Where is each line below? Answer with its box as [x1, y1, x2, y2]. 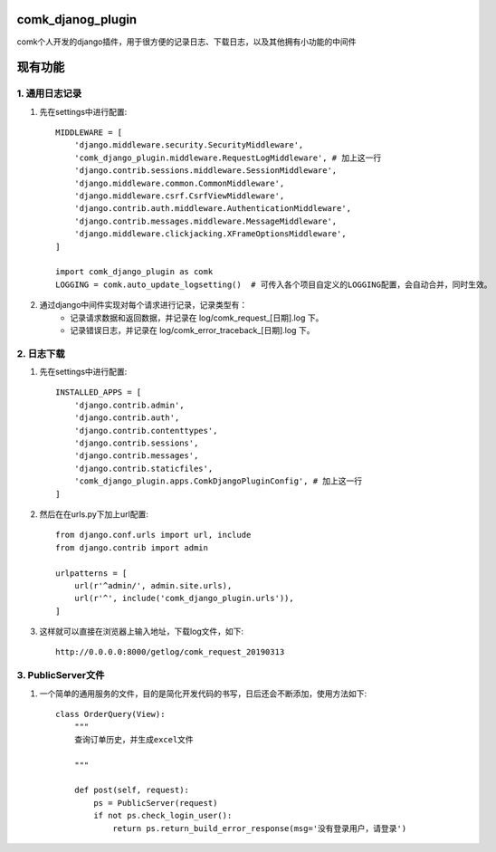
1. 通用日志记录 [16, 87, 82, 100]
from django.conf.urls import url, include [55, 530, 252, 541]
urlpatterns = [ [55, 568, 128, 579]
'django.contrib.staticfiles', [73, 463, 214, 474]
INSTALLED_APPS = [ [55, 388, 142, 397]
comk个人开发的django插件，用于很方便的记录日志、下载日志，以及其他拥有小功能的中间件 [16, 36, 357, 47]
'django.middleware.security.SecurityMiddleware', [73, 140, 304, 150]
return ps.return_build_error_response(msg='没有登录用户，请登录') [112, 823, 407, 833]
